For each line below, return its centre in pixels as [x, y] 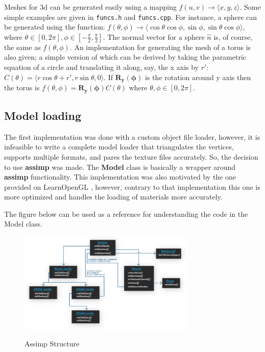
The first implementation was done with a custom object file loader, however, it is [132, 136]
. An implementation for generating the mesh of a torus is [160, 47]
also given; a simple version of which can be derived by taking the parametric [125, 57]
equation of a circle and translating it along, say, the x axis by [102, 67]
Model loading [43, 115]
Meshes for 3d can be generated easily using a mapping [90, 7]
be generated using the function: [55, 27]
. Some [250, 7]
